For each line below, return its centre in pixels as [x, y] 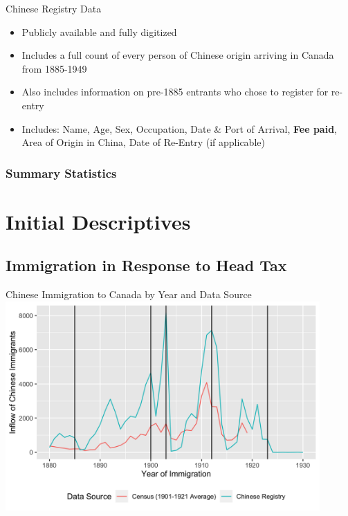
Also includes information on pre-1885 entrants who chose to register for [175, 92]
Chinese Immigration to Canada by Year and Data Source [129, 294]
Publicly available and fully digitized [99, 31]
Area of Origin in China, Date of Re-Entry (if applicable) [143, 142]
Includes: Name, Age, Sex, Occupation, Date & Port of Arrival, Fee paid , [180, 128]
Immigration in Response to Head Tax [146, 265]
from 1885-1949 [54, 68]
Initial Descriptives [98, 221]
